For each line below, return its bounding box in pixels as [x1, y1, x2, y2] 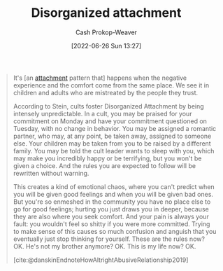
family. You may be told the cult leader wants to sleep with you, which [13, 146, 215, 155]
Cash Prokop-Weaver [75, 28, 138, 36]
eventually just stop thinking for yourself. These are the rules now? [13, 235, 206, 243]
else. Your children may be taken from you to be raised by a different [13, 139, 211, 148]
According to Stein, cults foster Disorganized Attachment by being [13, 102, 204, 110]
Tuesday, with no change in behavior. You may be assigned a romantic [13, 124, 217, 132]
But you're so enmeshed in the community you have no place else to [13, 197, 211, 206]
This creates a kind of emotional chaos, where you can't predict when [13, 182, 215, 190]
